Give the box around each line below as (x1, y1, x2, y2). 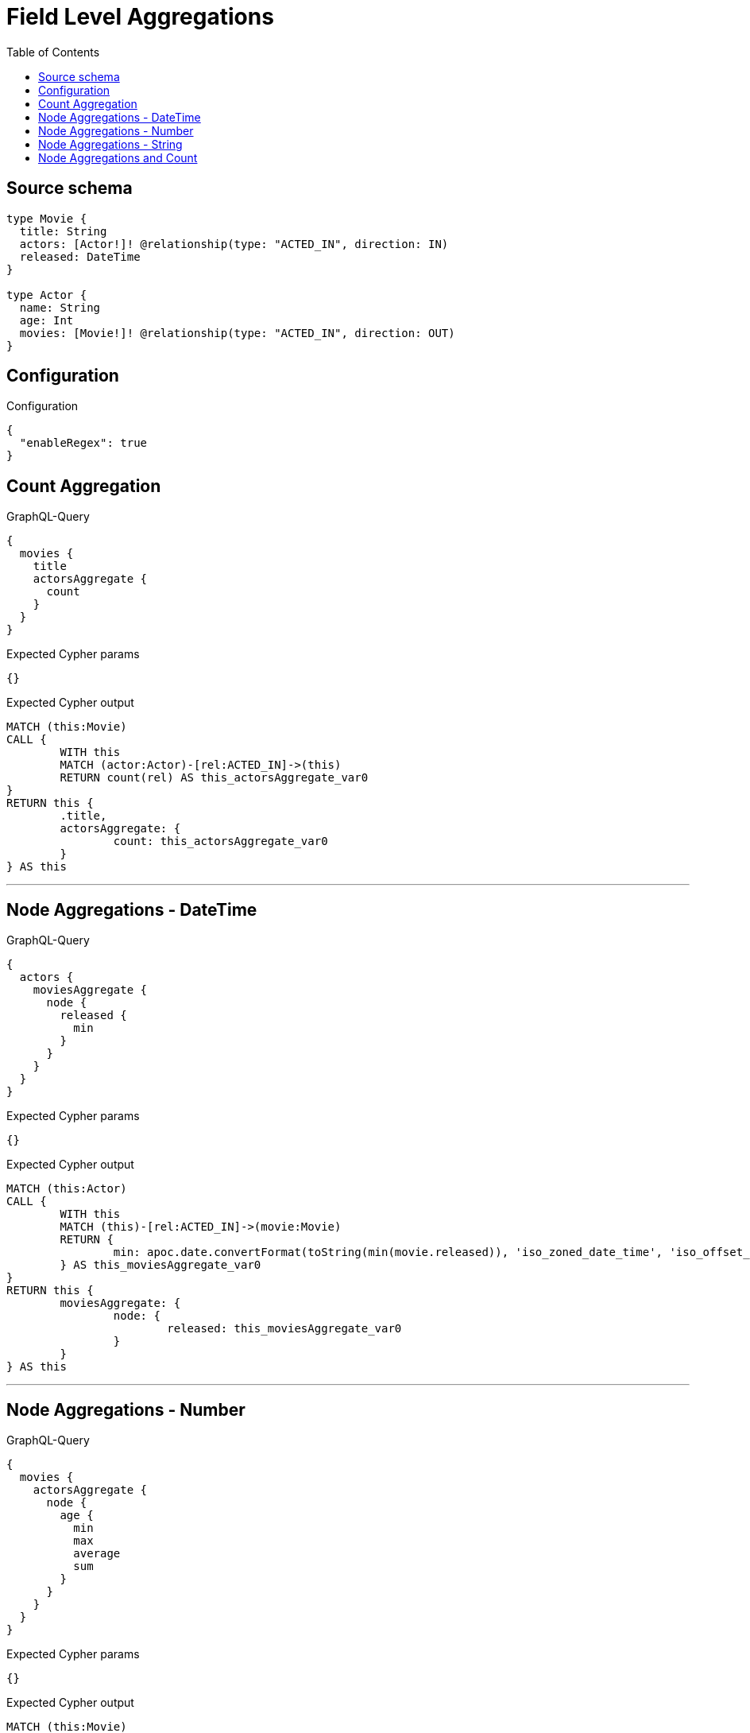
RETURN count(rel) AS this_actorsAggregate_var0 (60, 771, 369, 785)
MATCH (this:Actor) (6, 1182, 127, 1196)
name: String (19, 300, 101, 314)
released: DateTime (19, 250, 141, 263)
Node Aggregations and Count (38, 150, 198, 165)
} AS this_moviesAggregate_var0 (60, 1258, 261, 1272)
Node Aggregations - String (38, 137, 183, 151)
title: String (19, 224, 107, 238)
